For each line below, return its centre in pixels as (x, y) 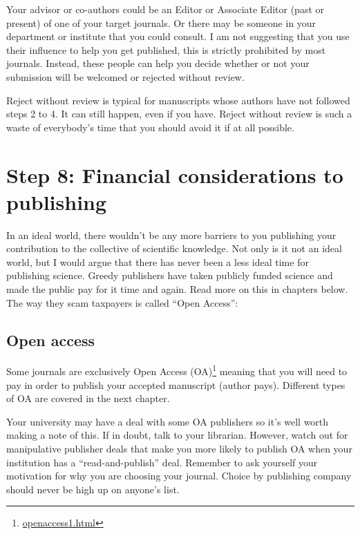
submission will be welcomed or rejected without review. (125, 76)
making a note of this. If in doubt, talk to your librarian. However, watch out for (177, 435)
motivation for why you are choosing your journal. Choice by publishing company (179, 476)
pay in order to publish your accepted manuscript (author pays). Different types (176, 384)
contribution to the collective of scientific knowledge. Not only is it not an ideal (174, 248)
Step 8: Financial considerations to (175, 174)
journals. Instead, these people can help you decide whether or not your (158, 63)
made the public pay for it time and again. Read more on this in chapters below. (177, 289)
